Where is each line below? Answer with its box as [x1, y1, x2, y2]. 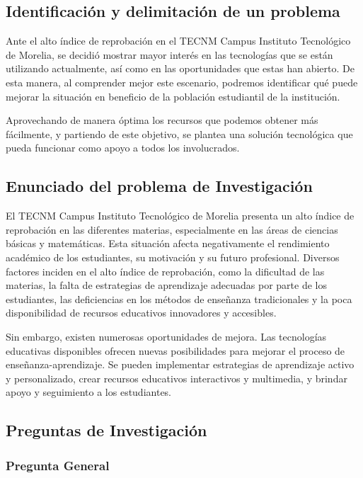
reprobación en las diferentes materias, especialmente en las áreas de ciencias [6, 222, 338, 237]
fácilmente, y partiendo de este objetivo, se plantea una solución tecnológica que [6, 126, 353, 141]
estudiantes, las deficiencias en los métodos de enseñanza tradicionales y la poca [6, 291, 352, 306]
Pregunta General [6, 456, 110, 474]
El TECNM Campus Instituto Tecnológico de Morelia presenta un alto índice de [6, 208, 355, 223]
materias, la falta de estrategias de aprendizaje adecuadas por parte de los [6, 278, 328, 292]
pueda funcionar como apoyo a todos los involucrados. [6, 140, 240, 155]
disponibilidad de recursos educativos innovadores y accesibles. [6, 305, 277, 320]
